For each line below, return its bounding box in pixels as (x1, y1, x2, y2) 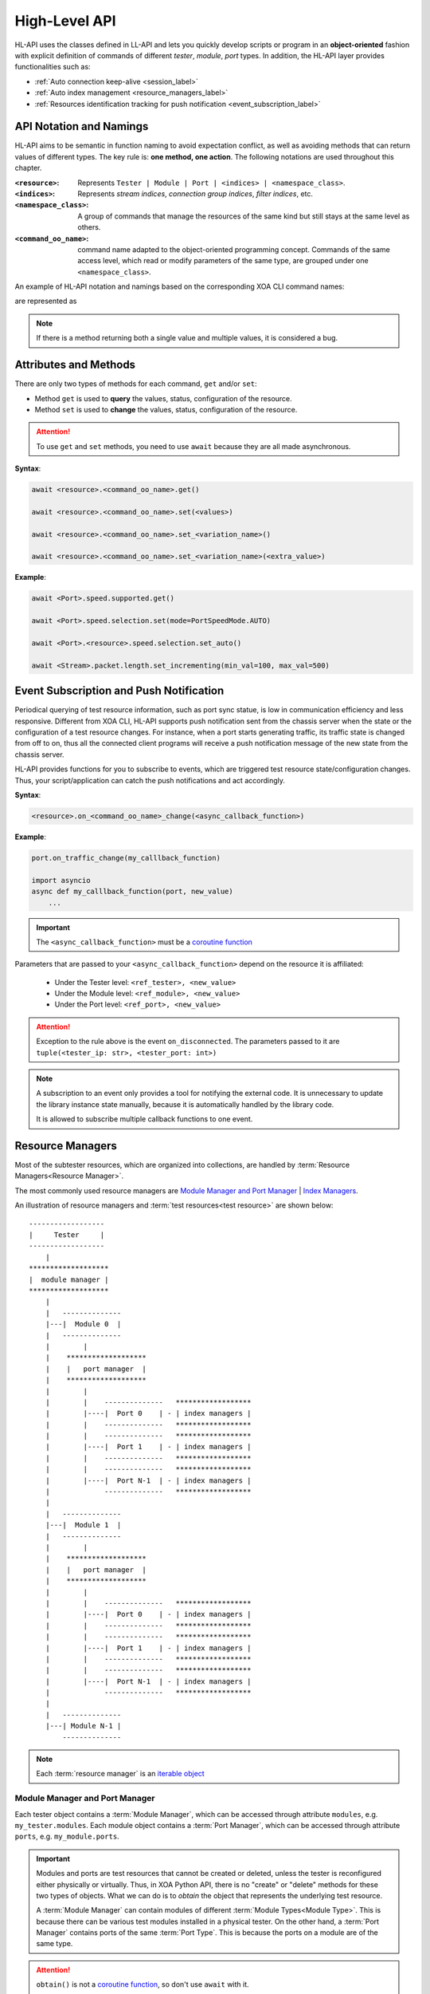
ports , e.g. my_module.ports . (14, 1831, 119, 1842)
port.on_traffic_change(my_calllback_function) (31, 853, 221, 862)
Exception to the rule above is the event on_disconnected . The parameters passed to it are (36, 1037, 340, 1046)
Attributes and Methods (14, 358, 135, 372)
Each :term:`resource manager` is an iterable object (36, 1769, 205, 1779)
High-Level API (14, 12, 116, 30)
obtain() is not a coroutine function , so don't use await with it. (36, 1980, 250, 1989)
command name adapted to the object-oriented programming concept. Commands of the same (77, 244, 390, 254)
